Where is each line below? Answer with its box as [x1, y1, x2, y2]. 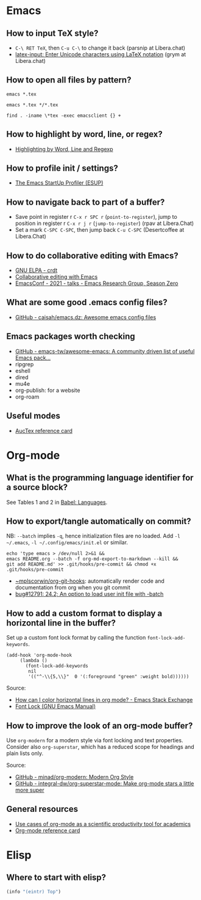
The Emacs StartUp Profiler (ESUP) [15, 179, 104, 186]
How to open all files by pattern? [6, 75, 132, 86]
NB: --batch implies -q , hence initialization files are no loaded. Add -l [6, 533, 181, 540]
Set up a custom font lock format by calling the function [6, 634, 146, 641]
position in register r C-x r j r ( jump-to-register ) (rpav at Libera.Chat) [15, 219, 194, 227]
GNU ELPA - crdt [15, 267, 58, 274]
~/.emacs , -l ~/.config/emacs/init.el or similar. [6, 539, 129, 546]
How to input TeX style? [6, 28, 99, 39]
